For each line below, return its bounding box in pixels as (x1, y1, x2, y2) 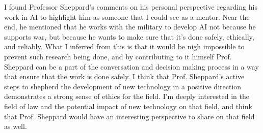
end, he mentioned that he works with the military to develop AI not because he (4, 21, 256, 32)
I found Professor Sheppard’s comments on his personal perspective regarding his (4, 2, 257, 12)
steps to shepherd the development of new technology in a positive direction (4, 81, 242, 91)
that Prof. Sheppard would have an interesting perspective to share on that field (4, 111, 255, 121)
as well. (4, 121, 27, 131)
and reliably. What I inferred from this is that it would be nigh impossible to (4, 41, 245, 52)
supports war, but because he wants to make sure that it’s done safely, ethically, (4, 31, 254, 42)
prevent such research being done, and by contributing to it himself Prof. (4, 51, 232, 61)
